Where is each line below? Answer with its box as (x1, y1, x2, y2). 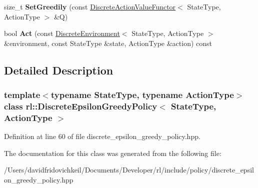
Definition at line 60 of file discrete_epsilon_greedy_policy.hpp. (4, 131, 200, 141)
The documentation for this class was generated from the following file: (4, 147, 221, 158)
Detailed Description (4, 62, 113, 77)
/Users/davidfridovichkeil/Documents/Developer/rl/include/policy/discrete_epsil (4, 164, 254, 175)
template (4, 88, 40, 101)
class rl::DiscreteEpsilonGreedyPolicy (4, 100, 157, 112)
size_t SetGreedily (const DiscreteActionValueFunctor (4, 1, 176, 11)
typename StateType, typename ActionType (50, 88, 234, 101)
